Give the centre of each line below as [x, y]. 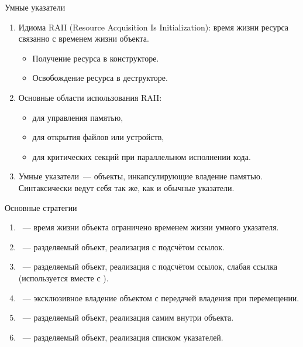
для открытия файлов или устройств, [98, 137]
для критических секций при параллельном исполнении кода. [142, 156]
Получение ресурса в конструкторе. [96, 58]
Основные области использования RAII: [90, 97]
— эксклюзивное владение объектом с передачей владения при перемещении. [161, 297]
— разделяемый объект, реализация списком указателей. [123, 337]
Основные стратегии [41, 207]
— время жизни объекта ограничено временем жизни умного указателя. [151, 227]
